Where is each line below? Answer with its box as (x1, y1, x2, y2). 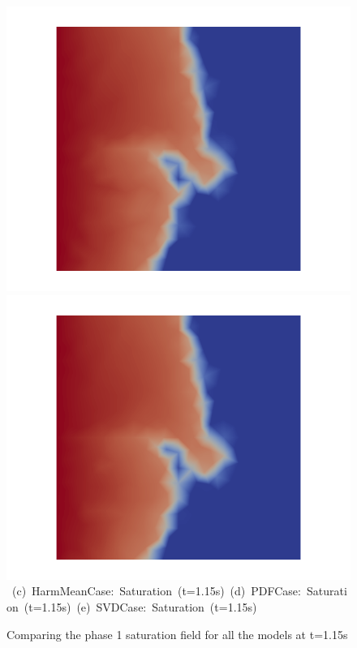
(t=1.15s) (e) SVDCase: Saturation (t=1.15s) (24, 599, 257, 616)
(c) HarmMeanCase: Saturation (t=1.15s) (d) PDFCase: (11, 582, 301, 599)
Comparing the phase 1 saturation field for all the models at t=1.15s (6, 625, 348, 642)
